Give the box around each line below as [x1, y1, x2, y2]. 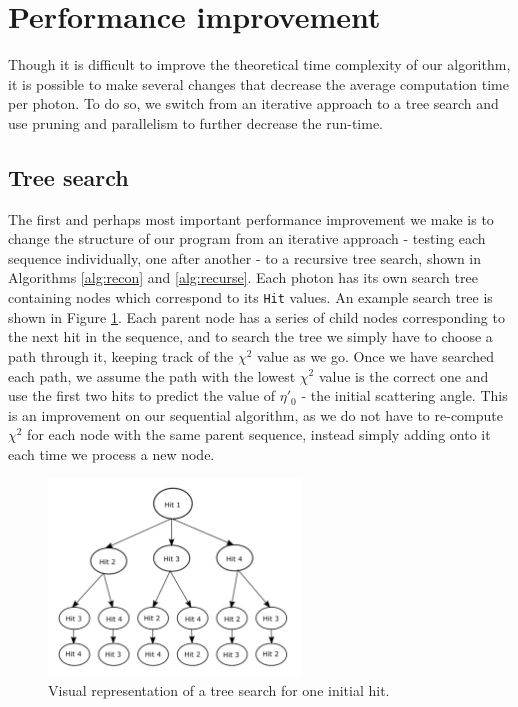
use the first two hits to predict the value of [8, 385, 276, 406]
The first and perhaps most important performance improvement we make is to [8, 208, 494, 229]
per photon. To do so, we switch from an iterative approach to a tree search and [8, 93, 499, 114]
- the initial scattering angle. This [301, 385, 508, 406]
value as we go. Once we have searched [257, 345, 495, 366]
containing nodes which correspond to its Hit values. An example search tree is [8, 287, 493, 308]
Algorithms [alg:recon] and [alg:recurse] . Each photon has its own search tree [8, 267, 478, 288]
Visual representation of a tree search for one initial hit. [48, 680, 390, 701]
